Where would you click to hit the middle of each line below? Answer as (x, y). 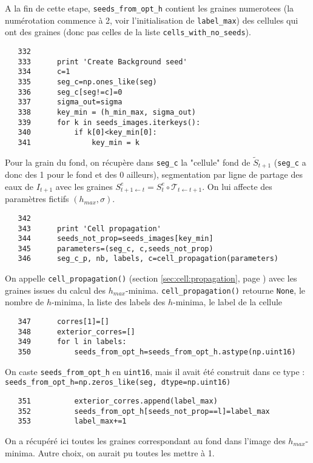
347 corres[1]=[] (63, 322)
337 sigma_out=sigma (70, 102)
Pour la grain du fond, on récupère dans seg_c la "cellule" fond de (128, 162)
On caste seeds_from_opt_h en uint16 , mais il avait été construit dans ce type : (155, 371)
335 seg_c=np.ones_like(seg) (87, 82)
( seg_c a (290, 162)
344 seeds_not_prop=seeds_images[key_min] (116, 239)
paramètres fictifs (37, 199)
